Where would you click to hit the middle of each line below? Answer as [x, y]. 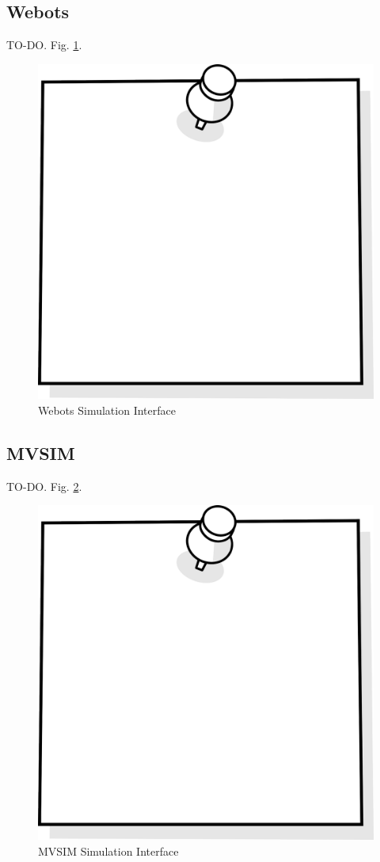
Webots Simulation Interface [107, 410]
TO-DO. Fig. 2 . [44, 486]
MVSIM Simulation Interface [108, 851]
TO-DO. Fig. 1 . [44, 45]
